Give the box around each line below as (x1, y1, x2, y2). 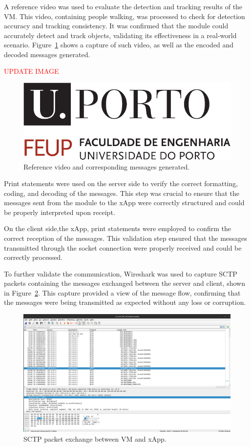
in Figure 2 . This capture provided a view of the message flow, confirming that (4, 287, 241, 298)
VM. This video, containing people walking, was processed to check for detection (4, 11, 245, 21)
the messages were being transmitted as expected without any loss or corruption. (4, 297, 246, 307)
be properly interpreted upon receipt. (4, 207, 115, 217)
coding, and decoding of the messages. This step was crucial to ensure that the (4, 188, 240, 198)
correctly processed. (4, 252, 63, 262)
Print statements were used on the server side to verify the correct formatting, (4, 178, 238, 188)
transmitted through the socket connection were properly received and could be (4, 242, 242, 253)
